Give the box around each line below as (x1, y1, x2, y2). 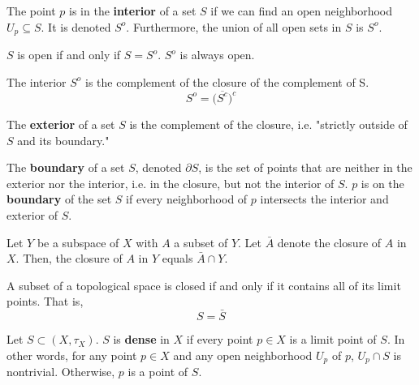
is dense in (113, 331, 170, 348)
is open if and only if (17, 46, 121, 63)
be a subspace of (37, 233, 119, 250)
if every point (186, 331, 253, 348)
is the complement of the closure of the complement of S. (85, 73, 369, 90)
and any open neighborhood (173, 346, 313, 363)
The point (6, 2, 56, 19)
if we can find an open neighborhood (210, 2, 393, 19)
